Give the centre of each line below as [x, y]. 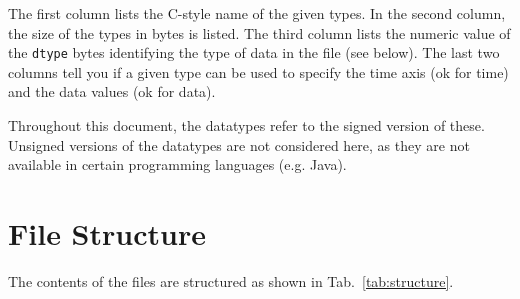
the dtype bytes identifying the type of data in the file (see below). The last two [254, 52]
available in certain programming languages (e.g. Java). [177, 164]
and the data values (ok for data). [112, 91]
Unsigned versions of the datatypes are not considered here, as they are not [239, 144]
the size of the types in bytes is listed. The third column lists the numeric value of [259, 32]
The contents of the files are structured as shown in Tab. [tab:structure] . [231, 280]
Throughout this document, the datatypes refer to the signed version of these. [246, 125]
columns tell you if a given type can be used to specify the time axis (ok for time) [258, 71]
